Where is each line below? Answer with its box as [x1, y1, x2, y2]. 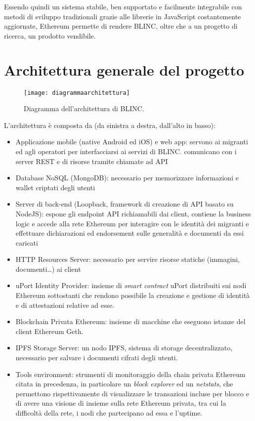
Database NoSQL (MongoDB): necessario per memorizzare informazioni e [15, 172, 239, 183]
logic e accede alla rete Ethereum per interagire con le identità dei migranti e [15, 218, 249, 228]
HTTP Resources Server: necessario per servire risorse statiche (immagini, [15, 254, 240, 264]
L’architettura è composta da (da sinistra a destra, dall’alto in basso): [4, 120, 215, 130]
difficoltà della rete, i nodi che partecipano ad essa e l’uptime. [15, 408, 203, 418]
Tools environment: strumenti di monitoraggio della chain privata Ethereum [15, 369, 246, 379]
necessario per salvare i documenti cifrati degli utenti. [15, 352, 178, 363]
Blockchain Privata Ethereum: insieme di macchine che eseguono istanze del [15, 316, 246, 327]
